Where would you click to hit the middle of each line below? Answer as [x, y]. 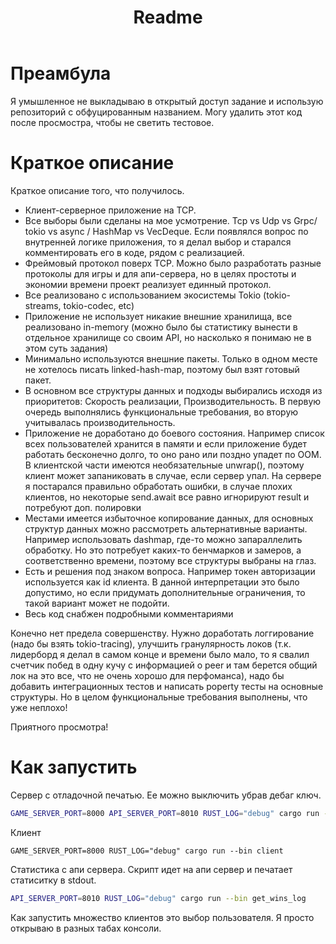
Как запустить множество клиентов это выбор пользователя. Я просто [162, 917]
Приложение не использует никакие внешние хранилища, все [158, 316]
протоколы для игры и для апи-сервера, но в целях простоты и [160, 273]
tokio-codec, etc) [99, 305]
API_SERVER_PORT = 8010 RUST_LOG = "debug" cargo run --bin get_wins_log [158, 898]
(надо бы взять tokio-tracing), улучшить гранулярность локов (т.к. [151, 643]
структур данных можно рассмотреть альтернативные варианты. [166, 528]
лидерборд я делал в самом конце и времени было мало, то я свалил [160, 654]
